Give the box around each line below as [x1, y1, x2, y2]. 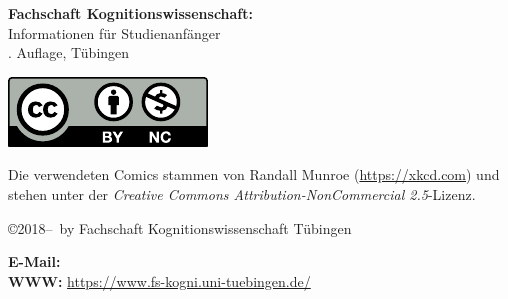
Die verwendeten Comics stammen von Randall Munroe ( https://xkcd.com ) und [8, 164, 500, 185]
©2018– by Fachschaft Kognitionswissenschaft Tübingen [8, 217, 352, 238]
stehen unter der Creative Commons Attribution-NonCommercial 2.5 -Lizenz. [8, 183, 476, 204]
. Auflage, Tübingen [8, 42, 130, 63]
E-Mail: [8, 251, 61, 272]
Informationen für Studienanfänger [8, 22, 221, 43]
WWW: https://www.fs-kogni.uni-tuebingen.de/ [8, 270, 311, 291]
